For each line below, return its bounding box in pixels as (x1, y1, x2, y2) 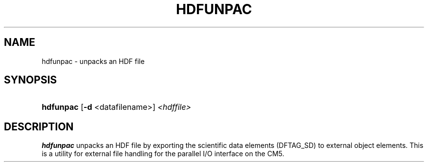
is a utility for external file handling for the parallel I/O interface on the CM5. (42, 149, 284, 158)
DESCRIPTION (4, 120, 74, 133)
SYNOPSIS (4, 74, 57, 86)
